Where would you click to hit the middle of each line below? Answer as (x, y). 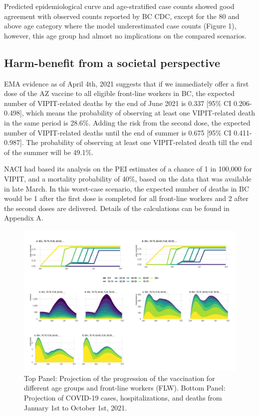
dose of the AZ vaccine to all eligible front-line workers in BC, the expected (120, 93)
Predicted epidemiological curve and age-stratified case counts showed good (119, 6)
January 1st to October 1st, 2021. (76, 407)
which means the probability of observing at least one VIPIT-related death (141, 113)
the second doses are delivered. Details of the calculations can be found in (117, 208)
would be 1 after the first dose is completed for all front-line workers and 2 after (126, 198)
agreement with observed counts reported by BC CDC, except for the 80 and (122, 16)
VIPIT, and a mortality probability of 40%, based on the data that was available (128, 178)
